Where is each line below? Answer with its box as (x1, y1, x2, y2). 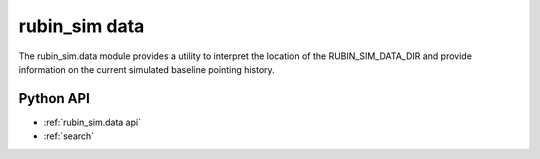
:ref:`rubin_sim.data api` (43, 116, 142, 128)
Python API (18, 90, 90, 107)
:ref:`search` (43, 130, 95, 142)
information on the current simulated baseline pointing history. (18, 63, 275, 75)
